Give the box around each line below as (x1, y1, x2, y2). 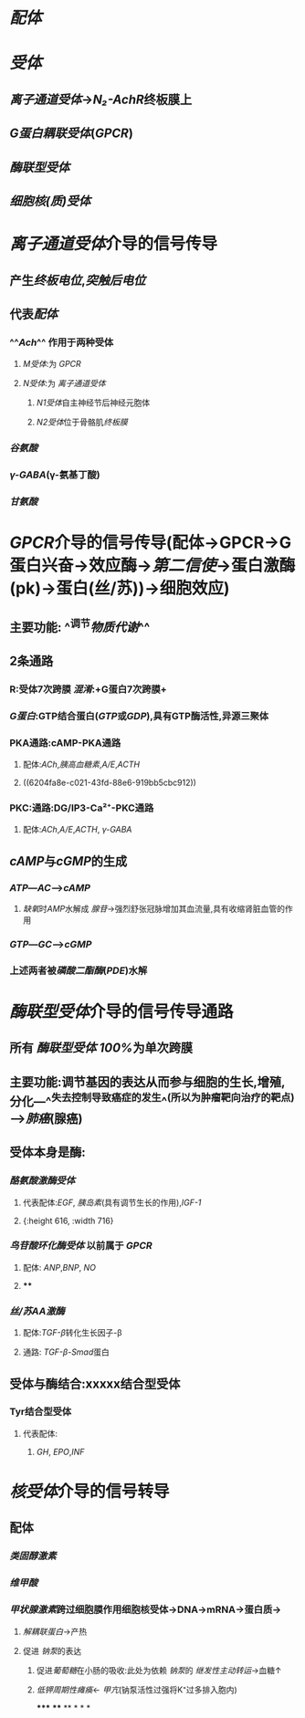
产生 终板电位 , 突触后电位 (9, 272, 146, 288)
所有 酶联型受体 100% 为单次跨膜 (9, 1041, 194, 1056)
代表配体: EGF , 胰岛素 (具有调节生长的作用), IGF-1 (22, 1197, 202, 1208)
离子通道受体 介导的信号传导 (9, 234, 218, 255)
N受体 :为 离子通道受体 (22, 378, 107, 389)
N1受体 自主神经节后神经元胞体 (36, 397, 151, 408)
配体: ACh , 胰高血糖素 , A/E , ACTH (22, 759, 140, 770)
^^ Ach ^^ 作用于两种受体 (9, 336, 114, 349)
